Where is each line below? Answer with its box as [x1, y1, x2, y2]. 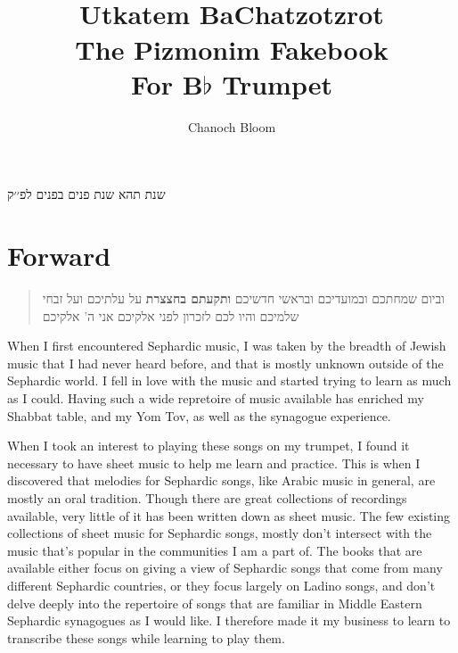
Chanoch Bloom [187, 117, 276, 136]
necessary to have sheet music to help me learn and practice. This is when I [7, 453, 421, 472]
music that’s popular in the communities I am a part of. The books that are [7, 541, 422, 559]
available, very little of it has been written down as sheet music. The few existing [7, 506, 451, 525]
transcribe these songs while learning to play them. [7, 628, 285, 647]
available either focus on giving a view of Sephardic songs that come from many [7, 558, 443, 577]
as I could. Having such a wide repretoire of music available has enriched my [7, 388, 424, 407]
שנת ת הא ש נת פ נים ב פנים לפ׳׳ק [7, 185, 166, 203]
